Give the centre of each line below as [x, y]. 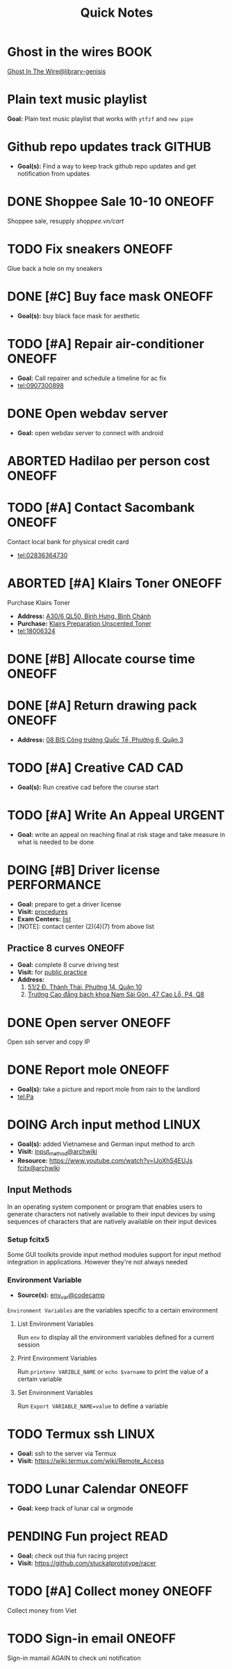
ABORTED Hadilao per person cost [109, 461]
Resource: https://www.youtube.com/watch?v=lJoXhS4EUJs [105, 1160]
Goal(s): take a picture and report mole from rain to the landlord [108, 1089]
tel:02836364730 [42, 555]
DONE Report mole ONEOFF [89, 1070]
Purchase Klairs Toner [39, 602]
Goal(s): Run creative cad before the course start [88, 787]
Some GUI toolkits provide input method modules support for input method [114, 1255]
